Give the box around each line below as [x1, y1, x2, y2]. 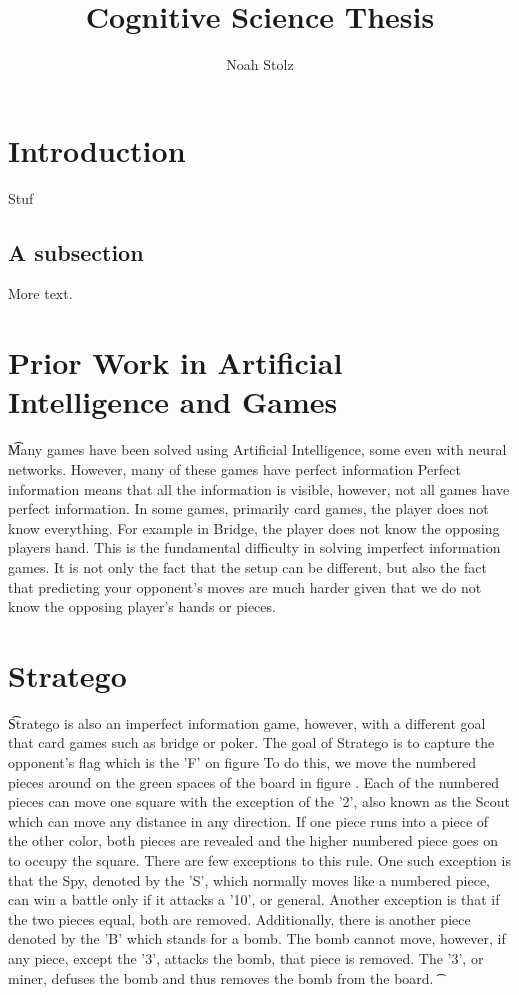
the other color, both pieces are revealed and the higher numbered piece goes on [8, 830, 498, 851]
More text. [8, 283, 73, 304]
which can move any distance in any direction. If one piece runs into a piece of [8, 810, 489, 831]
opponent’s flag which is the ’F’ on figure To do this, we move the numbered [8, 752, 476, 773]
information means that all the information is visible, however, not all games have [8, 478, 510, 499]
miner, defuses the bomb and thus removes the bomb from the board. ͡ [8, 967, 438, 988]
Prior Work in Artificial [8, 342, 343, 383]
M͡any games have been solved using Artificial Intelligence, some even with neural [8, 439, 507, 460]
